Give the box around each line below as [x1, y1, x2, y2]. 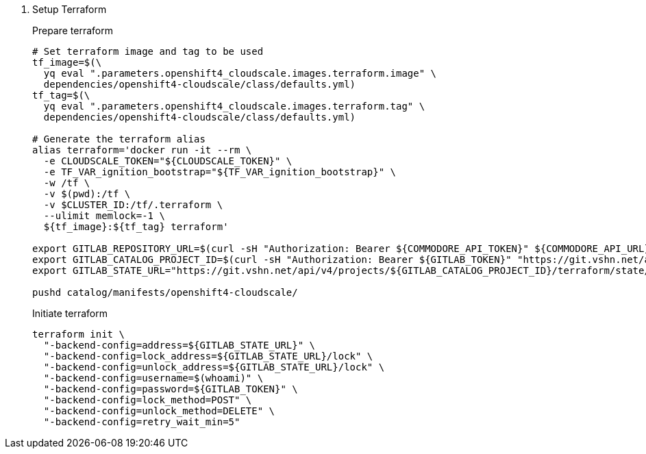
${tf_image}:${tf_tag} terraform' [43, 221, 229, 232]
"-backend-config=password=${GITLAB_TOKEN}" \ [43, 383, 298, 394]
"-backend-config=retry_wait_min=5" [43, 416, 240, 427]
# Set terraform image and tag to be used [32, 46, 264, 57]
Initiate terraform [32, 307, 108, 319]
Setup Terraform [32, 3, 107, 15]
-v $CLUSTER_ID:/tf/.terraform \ [43, 199, 223, 210]
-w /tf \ [43, 177, 90, 188]
